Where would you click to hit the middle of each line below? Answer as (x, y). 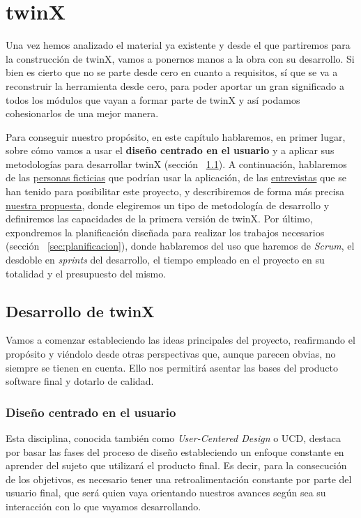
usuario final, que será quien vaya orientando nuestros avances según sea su (166, 493)
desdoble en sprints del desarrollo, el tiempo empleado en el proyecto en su (165, 260)
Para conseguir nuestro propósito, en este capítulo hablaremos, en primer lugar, (176, 136)
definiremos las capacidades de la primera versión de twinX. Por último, (159, 219)
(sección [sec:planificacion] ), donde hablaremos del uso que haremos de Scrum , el (180, 246)
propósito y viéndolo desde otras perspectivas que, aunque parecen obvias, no (171, 354)
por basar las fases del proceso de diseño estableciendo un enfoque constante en (175, 451)
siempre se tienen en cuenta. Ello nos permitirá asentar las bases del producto (172, 367)
